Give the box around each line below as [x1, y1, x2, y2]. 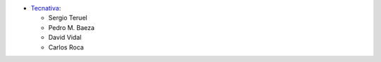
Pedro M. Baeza [48, 23, 95, 31]
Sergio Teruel [48, 14, 87, 22]
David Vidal [48, 33, 82, 42]
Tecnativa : [30, 4, 61, 12]
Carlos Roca [48, 42, 84, 52]
